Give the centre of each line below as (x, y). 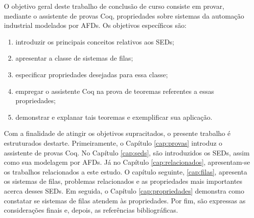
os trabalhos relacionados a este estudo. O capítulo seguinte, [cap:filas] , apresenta (126, 171)
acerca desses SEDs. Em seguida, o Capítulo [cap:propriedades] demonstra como (124, 190)
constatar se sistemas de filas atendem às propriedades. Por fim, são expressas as (125, 200)
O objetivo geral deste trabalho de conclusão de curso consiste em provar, (114, 6)
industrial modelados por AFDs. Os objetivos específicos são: (95, 25)
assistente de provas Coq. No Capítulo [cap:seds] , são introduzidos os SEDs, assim (127, 152)
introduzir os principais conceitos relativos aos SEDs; (95, 41)
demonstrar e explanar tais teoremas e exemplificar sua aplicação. (114, 117)
